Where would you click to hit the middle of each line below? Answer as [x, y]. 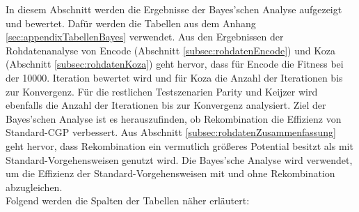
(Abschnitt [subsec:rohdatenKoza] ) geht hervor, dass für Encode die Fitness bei [175, 64]
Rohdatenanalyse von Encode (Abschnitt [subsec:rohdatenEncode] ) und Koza [170, 50]
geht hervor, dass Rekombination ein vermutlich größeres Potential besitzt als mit [179, 145]
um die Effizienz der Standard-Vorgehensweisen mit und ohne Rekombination [170, 173]
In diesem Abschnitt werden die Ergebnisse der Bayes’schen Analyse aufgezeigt [174, 9]
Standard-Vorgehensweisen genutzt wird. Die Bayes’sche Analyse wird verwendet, [179, 159]
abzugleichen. [34, 187]
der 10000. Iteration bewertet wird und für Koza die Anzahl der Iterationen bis [174, 77]
